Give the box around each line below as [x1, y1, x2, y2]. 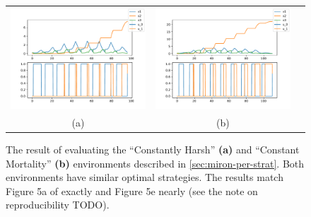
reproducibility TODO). [6, 197, 110, 212]
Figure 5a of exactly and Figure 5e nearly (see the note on [6, 183, 258, 198]
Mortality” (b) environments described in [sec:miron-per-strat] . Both [6, 156, 305, 170]
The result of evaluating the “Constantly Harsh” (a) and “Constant [6, 142, 300, 157]
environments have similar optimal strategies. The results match [6, 170, 283, 184]
